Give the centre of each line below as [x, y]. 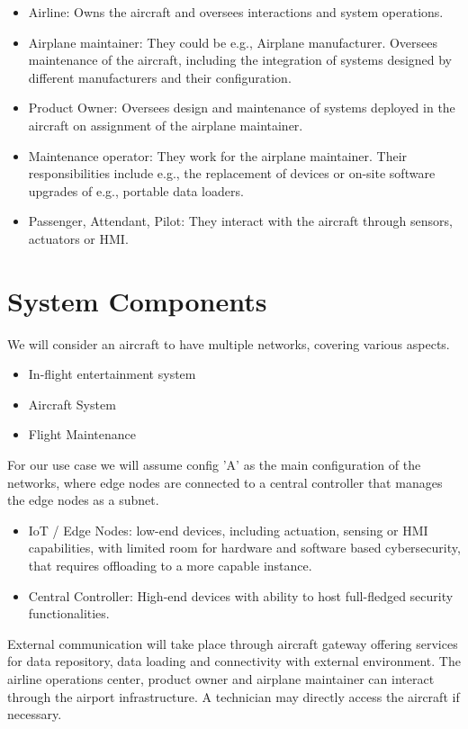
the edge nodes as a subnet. [83, 500]
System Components [137, 300]
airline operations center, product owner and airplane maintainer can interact [221, 678]
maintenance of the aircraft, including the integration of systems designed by [240, 60]
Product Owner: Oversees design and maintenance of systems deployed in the [242, 108]
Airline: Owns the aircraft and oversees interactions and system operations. [236, 12]
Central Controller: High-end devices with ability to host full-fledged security [241, 595]
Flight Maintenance [82, 434]
